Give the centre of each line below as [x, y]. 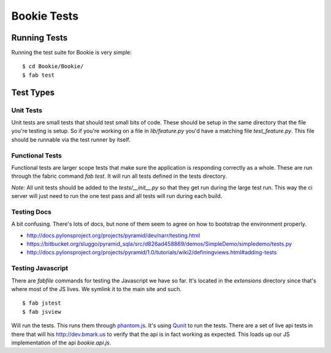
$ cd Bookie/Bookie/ [53, 66]
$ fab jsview [42, 312]
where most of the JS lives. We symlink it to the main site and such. [97, 289]
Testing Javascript [40, 268]
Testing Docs [32, 211]
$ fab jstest [42, 303]
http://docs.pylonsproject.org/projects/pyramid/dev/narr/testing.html [113, 235]
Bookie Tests [45, 16]
